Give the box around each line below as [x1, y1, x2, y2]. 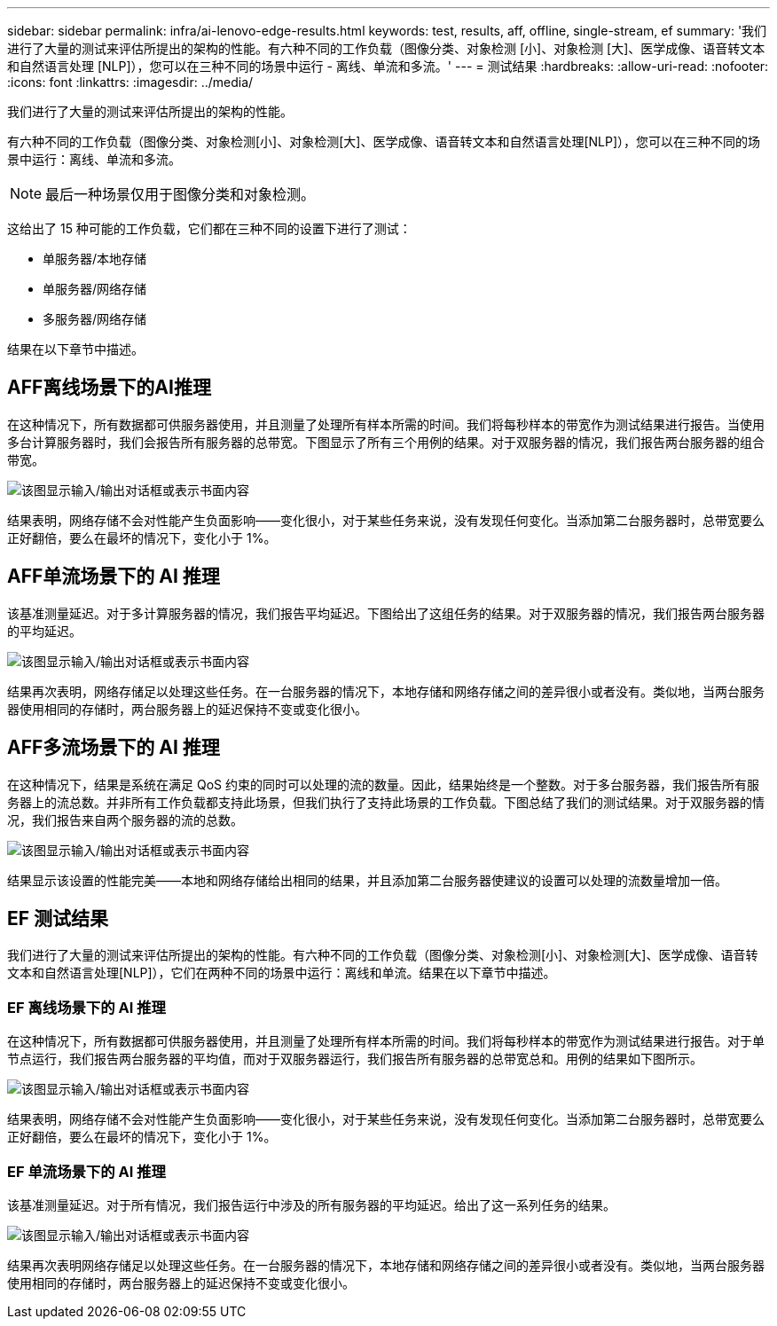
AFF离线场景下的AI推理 [7, 376, 211, 399]
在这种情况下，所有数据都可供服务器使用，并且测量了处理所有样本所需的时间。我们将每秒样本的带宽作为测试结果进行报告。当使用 [7, 416, 765, 432]
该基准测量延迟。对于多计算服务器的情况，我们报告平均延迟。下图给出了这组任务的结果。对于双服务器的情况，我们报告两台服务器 [7, 605, 765, 621]
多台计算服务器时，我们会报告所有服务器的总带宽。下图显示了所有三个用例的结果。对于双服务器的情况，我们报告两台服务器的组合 [7, 434, 765, 450]
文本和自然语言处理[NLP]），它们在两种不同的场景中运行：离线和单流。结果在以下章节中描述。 [7, 965, 556, 981]
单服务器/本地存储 [43, 251, 147, 266]
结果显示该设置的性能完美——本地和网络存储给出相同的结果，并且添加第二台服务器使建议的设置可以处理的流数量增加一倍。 [7, 872, 727, 888]
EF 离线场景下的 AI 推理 [7, 998, 166, 1016]
